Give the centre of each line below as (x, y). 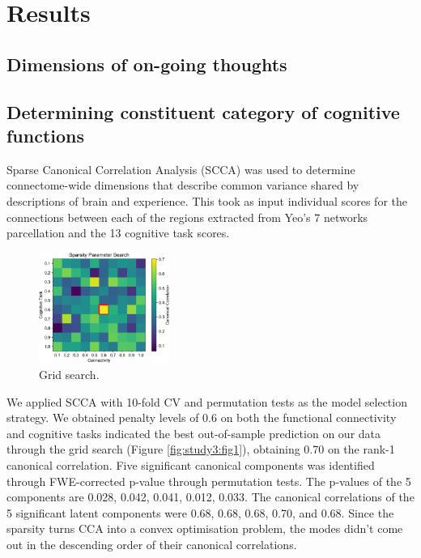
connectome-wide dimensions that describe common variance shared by (183, 185)
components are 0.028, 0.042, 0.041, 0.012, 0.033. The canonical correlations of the (210, 497)
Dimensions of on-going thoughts (147, 64)
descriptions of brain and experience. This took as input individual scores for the (207, 200)
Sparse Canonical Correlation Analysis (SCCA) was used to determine (181, 169)
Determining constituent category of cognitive (203, 111)
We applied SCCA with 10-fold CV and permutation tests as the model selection (207, 401)
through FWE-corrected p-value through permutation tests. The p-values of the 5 (209, 481)
